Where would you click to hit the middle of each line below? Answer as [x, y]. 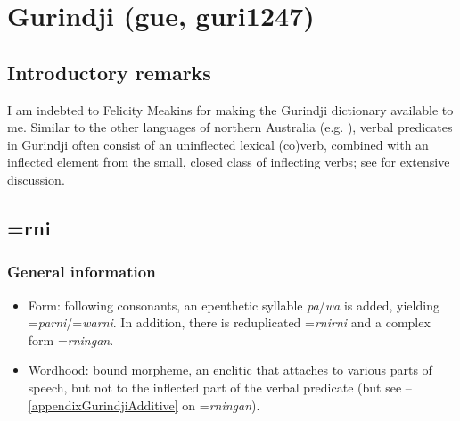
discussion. [36, 179]
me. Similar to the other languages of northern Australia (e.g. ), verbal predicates [230, 127]
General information [82, 272]
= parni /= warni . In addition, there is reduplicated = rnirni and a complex [229, 322]
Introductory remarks [109, 72]
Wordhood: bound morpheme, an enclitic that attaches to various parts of [230, 370]
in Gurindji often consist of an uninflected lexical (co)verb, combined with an [218, 144]
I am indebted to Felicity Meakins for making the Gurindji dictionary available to [230, 109]
